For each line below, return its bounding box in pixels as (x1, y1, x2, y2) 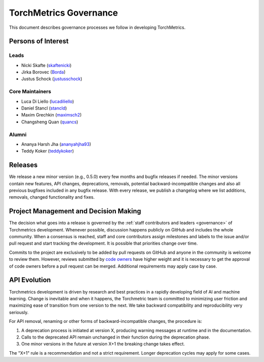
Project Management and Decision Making (9, 207, 141, 215)
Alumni (9, 131, 27, 138)
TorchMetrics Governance (9, 7, 118, 18)
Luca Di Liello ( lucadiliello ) (21, 98, 74, 104)
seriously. (9, 309, 29, 315)
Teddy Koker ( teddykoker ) (21, 148, 74, 154)
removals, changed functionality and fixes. (9, 194, 95, 200)
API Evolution (9, 276, 51, 284)
